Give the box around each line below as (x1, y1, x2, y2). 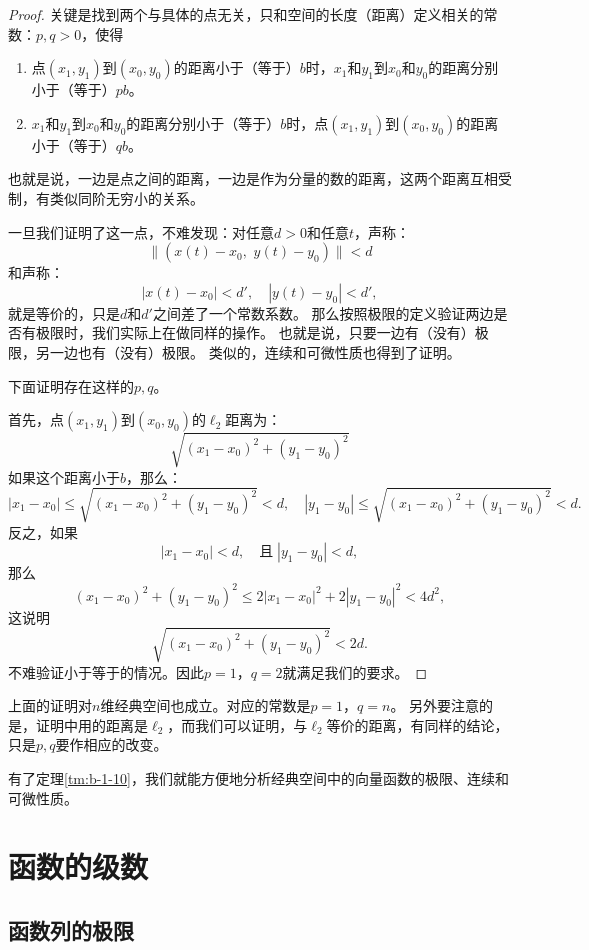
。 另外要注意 (390, 695, 480, 716)
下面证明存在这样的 (8, 375, 134, 396)
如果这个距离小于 (8, 466, 120, 487)
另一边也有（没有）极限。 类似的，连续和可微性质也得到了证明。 (35, 341, 461, 362)
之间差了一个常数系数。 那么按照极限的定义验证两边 (152, 302, 494, 323)
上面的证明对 (8, 695, 92, 716)
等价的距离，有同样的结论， (326, 714, 509, 735)
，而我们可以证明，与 (167, 714, 308, 735)
